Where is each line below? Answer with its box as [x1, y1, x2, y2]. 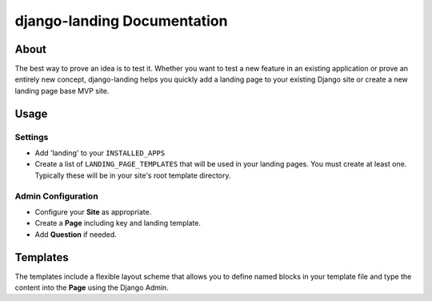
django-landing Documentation [14, 12, 228, 30]
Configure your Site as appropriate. [34, 207, 152, 216]
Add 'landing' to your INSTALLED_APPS [34, 148, 166, 158]
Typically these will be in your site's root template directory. [34, 171, 231, 180]
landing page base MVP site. [14, 86, 110, 95]
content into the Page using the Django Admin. [14, 283, 170, 292]
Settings [14, 131, 49, 142]
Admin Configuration [14, 191, 99, 202]
